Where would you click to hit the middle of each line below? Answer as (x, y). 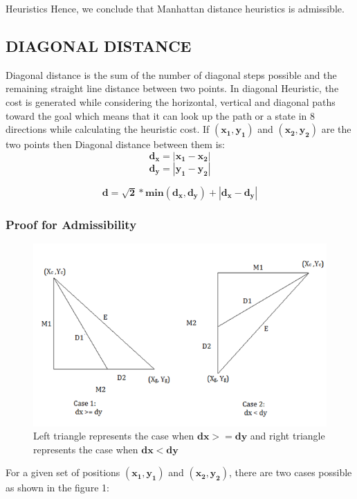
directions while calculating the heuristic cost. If (108, 129)
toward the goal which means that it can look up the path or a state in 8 (161, 115)
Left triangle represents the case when (114, 436)
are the (336, 129)
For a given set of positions (63, 472)
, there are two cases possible (291, 472)
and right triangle (287, 436)
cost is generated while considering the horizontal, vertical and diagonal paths (171, 101)
